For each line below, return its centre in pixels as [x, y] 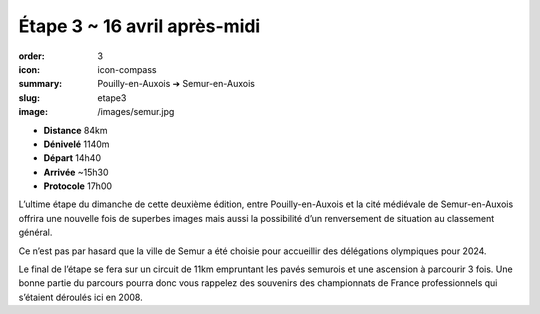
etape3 [112, 97]
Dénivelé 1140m [76, 144]
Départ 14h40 [72, 158]
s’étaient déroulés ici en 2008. [81, 297]
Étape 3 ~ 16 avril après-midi [139, 26]
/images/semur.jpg [136, 112]
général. [35, 232]
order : [31, 56]
